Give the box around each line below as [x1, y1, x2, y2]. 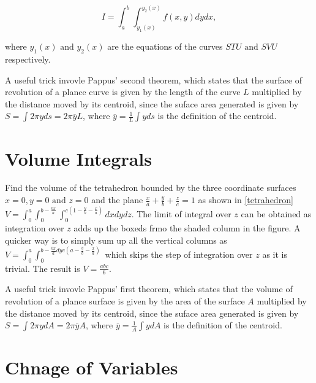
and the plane [91, 193, 143, 206]
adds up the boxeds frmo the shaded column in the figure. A [73, 222, 301, 234]
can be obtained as [241, 207, 312, 220]
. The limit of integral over [131, 207, 231, 220]
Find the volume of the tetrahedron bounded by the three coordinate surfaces [5, 181, 296, 194]
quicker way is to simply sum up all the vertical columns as [5, 233, 227, 246]
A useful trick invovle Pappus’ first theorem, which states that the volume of [5, 282, 293, 295]
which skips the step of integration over [105, 247, 253, 260]
